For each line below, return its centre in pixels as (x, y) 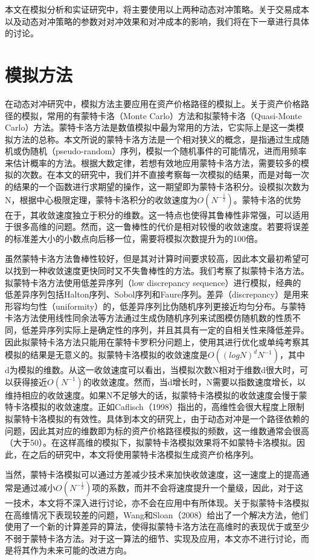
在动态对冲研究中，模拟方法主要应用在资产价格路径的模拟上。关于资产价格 (153, 103)
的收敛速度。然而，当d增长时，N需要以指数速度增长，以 (194, 381)
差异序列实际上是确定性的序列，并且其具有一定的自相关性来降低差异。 (169, 330)
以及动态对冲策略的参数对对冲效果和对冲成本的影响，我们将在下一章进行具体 (157, 21)
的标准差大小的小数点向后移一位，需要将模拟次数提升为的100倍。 (134, 238)
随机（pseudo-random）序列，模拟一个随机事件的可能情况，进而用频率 (168, 151)
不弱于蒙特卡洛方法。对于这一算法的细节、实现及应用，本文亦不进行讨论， (153, 538)
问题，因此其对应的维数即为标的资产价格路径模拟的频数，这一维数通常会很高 (157, 430)
